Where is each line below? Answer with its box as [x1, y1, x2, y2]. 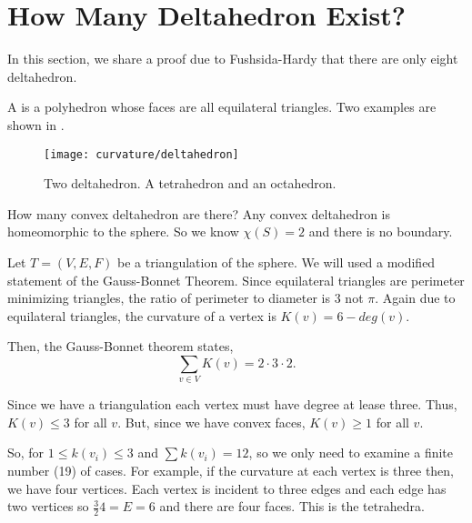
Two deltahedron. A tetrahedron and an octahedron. [44, 174, 336, 193]
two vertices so [7, 497, 89, 516]
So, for [7, 443, 45, 462]
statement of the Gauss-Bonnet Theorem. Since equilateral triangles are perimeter [7, 270, 465, 289]
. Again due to [375, 288, 456, 307]
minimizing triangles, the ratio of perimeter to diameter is [7, 288, 331, 307]
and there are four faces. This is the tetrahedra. [159, 497, 425, 516]
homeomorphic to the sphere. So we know [7, 222, 239, 241]
